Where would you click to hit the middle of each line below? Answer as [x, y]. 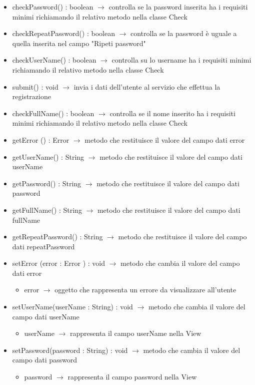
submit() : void [35, 86]
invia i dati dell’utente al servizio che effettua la [147, 86]
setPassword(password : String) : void [70, 350]
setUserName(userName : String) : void [72, 307]
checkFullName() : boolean [53, 113]
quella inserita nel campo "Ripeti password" [79, 43]
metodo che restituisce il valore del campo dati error [165, 139]
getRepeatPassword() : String [57, 237]
